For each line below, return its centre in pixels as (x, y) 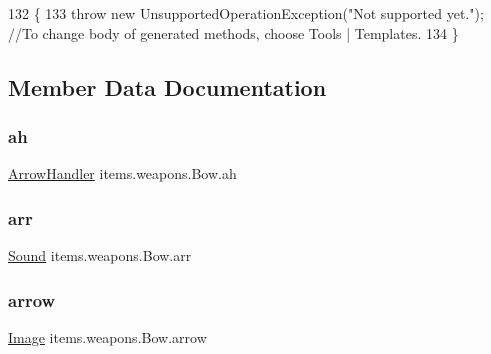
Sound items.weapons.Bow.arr (100, 255)
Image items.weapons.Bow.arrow (107, 336)
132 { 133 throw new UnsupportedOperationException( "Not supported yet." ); (246, 13)
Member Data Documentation (167, 86)
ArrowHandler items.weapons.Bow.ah (122, 173)
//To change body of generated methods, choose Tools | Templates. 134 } (233, 32)
